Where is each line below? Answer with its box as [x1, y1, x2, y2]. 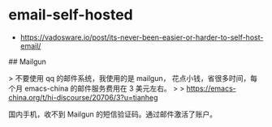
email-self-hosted [8, 6, 133, 24]
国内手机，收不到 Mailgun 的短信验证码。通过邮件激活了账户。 [8, 109, 218, 119]
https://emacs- [186, 83, 237, 93]
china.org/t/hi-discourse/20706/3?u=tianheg [8, 92, 158, 102]
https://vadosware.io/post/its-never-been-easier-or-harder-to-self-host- [19, 32, 264, 42]
